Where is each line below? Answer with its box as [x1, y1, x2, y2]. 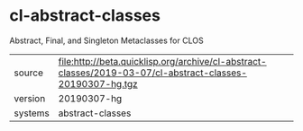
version [14, 92, 46, 104]
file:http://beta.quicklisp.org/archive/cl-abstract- [58, 55, 268, 67]
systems [14, 107, 50, 119]
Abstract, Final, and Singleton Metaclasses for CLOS [9, 35, 205, 46]
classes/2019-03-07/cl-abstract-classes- [58, 66, 248, 79]
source [14, 66, 43, 79]
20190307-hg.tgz [58, 77, 138, 90]
